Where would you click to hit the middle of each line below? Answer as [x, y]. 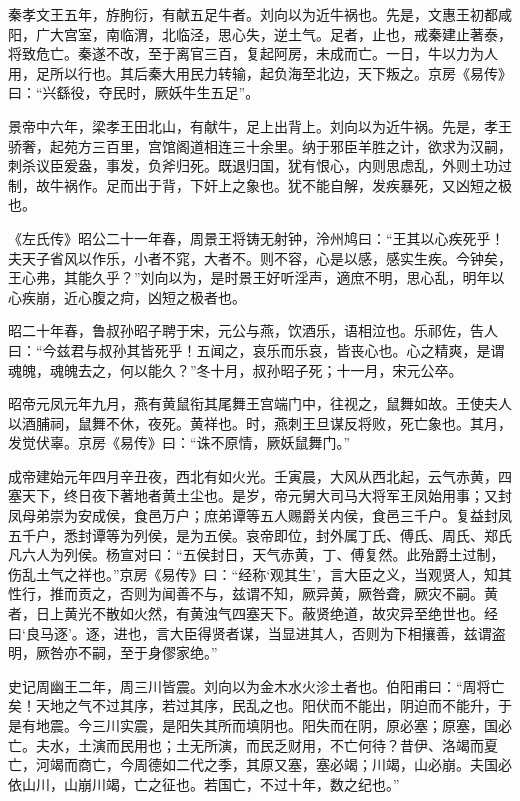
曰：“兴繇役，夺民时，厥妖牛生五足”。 [134, 92]
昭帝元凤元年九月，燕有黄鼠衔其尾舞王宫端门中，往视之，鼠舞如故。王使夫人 [260, 403]
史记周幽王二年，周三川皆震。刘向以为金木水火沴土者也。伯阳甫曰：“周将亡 [256, 685]
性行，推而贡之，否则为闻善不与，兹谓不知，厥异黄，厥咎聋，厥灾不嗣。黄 [253, 593]
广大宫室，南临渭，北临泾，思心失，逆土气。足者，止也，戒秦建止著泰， [273, 33]
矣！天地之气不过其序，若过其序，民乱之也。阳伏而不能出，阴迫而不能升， [253, 705]
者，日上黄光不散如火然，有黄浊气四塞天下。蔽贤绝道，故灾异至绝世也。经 [253, 613]
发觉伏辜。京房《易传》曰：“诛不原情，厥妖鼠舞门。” [179, 442]
